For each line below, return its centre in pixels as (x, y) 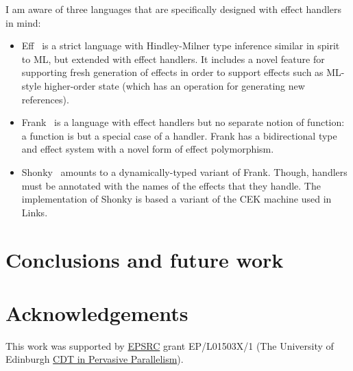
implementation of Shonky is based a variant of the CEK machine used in (176, 199)
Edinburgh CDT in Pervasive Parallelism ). (95, 359)
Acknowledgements (97, 312)
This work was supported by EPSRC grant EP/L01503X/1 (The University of (170, 345)
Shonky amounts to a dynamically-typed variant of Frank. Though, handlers (184, 171)
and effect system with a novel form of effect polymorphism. (148, 149)
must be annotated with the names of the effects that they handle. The (171, 185)
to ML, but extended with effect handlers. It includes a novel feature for (173, 59)
